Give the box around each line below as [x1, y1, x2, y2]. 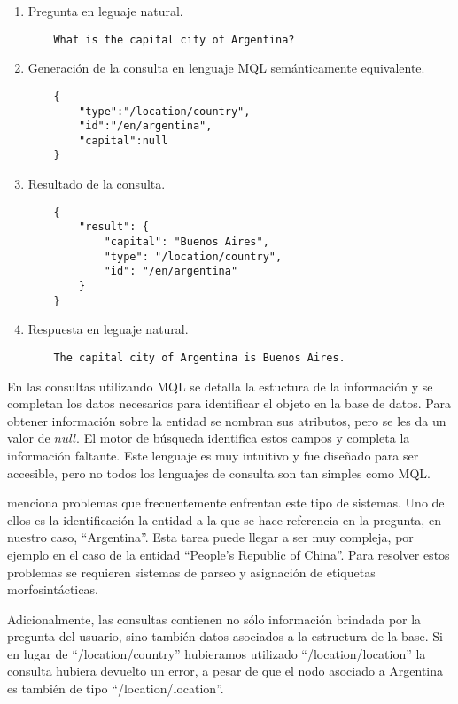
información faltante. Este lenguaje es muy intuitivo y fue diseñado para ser [7, 445, 419, 464]
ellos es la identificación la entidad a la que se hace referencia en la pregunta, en [7, 510, 441, 529]
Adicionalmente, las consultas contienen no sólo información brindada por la [7, 609, 422, 628]
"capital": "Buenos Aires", [104, 236, 269, 249]
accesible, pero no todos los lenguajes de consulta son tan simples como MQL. [7, 463, 431, 482]
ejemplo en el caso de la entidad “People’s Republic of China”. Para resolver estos [7, 545, 450, 563]
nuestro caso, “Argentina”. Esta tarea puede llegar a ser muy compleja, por [7, 528, 414, 546]
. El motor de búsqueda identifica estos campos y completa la [76, 429, 410, 447]
